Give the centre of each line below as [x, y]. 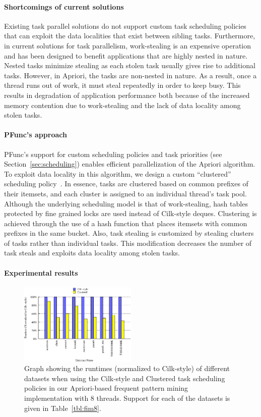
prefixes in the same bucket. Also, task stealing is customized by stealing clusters [129, 233]
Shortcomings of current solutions [64, 6]
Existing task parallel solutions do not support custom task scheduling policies [125, 25]
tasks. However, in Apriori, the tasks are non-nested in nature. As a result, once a [130, 75]
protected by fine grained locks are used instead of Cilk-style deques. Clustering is [130, 213]
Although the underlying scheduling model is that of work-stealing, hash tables [126, 203]
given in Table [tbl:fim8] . [63, 408]
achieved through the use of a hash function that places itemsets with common [126, 223]
